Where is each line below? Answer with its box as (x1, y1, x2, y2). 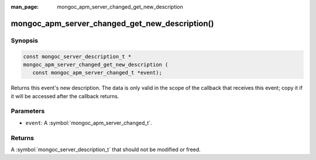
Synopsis (11, 36, 38, 44)
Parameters (11, 107, 45, 115)
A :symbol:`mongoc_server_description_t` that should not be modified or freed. (11, 146, 201, 153)
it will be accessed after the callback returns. (11, 92, 119, 99)
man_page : (11, 4, 39, 10)
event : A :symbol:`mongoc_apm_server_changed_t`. (25, 119, 152, 126)
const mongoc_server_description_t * (23, 53, 132, 60)
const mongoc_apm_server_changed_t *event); (32, 69, 162, 76)
